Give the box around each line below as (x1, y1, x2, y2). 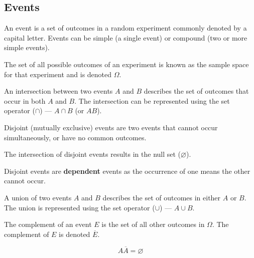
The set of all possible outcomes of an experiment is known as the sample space (4, 59, 249, 69)
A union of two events (4, 192, 72, 202)
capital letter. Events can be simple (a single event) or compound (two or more (4, 32, 247, 43)
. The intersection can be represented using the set (74, 95, 230, 106)
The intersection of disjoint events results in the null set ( (4, 149, 181, 159)
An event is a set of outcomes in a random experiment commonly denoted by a (4, 23, 247, 33)
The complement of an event (4, 219, 92, 229)
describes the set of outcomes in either (102, 192, 221, 202)
